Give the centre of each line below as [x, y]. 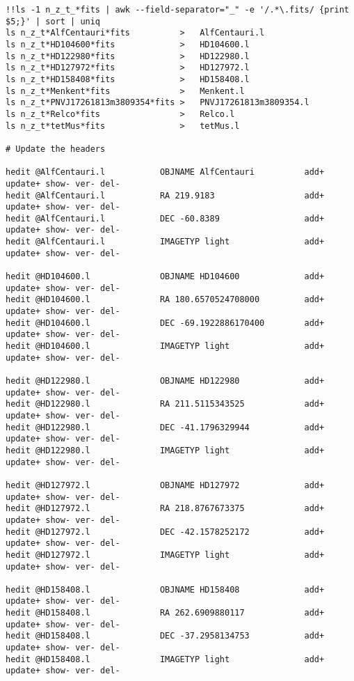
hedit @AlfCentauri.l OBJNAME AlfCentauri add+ [165, 172]
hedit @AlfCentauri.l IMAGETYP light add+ [165, 242]
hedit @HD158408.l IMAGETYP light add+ [165, 659]
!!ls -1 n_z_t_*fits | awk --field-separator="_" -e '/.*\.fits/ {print [177, 10]
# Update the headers [56, 149]
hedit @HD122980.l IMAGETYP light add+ [165, 450]
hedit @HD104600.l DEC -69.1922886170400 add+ [165, 323]
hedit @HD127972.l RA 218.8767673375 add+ [165, 509]
